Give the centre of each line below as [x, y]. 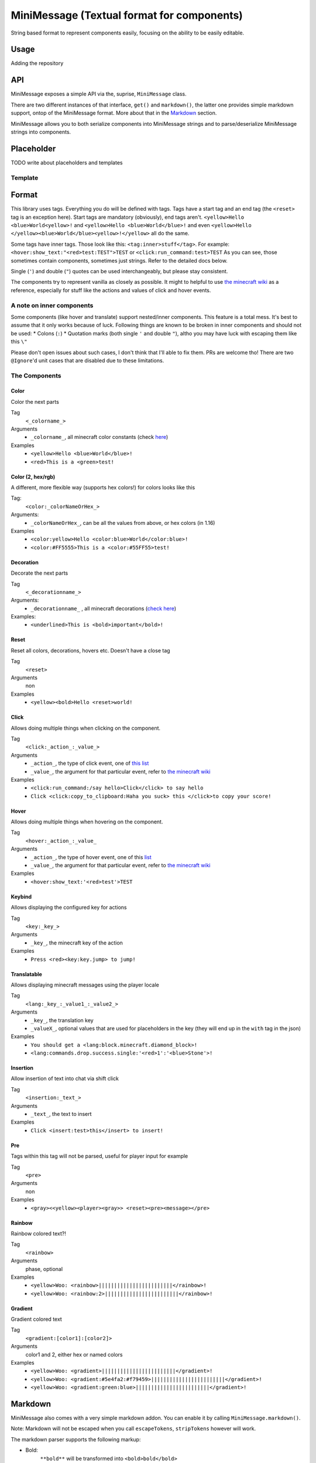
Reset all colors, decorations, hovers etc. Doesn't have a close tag [90, 650]
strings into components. [41, 132]
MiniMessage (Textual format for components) [127, 15]
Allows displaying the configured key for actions [69, 908]
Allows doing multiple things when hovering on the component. [87, 822]
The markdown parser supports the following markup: [76, 1439]
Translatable [26, 974]
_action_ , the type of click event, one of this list [90, 763]
